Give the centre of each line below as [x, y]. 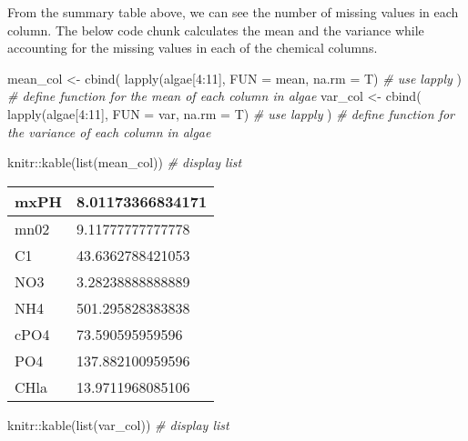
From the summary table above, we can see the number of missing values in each [233, 12]
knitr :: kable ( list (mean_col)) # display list [125, 162]
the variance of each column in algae [109, 131]
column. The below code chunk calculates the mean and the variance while [216, 30]
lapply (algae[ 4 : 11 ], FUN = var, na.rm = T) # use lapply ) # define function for [231, 113]
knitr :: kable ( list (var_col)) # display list [118, 424]
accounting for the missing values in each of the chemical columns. [193, 48]
